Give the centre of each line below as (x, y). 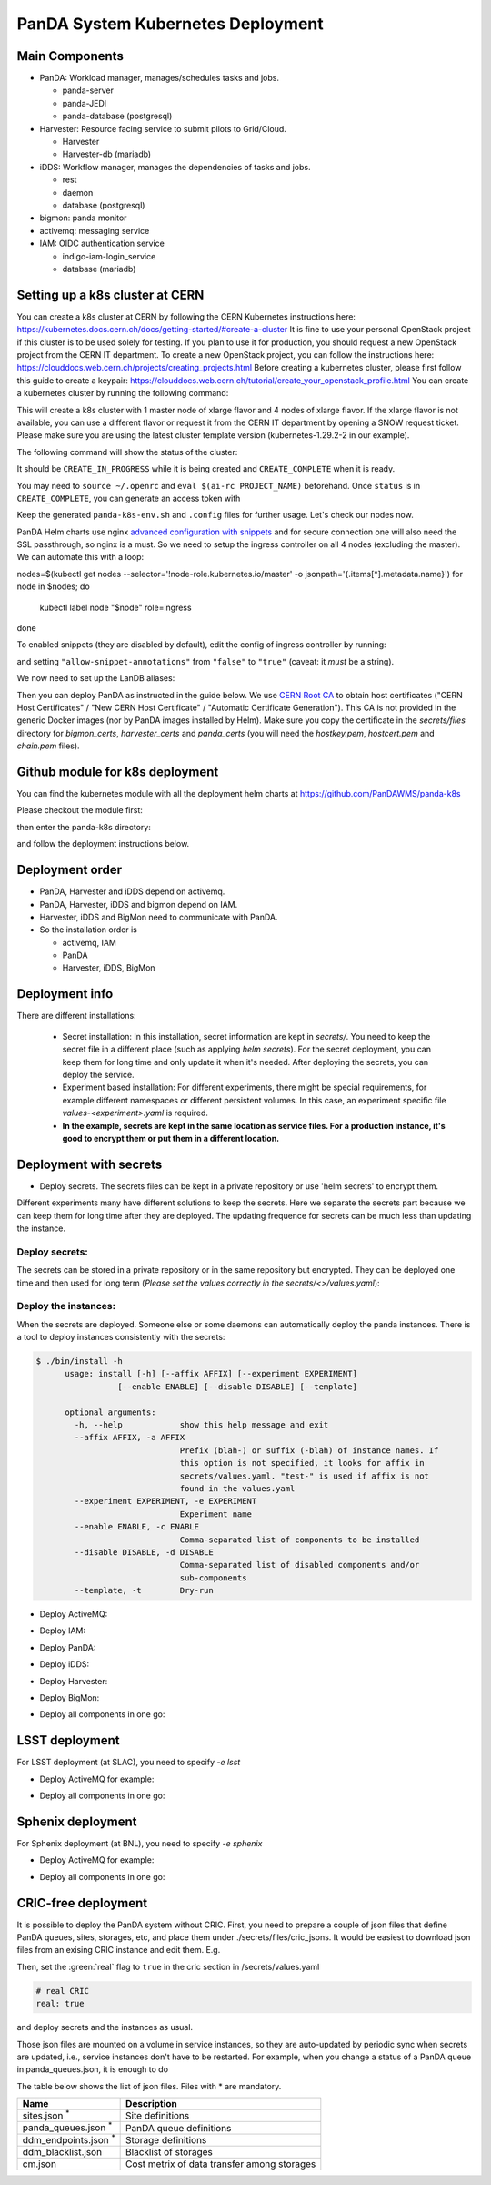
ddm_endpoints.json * (69, 2139)
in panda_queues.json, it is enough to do (92, 2069)
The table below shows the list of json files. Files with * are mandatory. (149, 2086)
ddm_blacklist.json (62, 2152)
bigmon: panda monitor (83, 218)
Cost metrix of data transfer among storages (221, 2164)
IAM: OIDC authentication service (102, 244)
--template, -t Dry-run (144, 1590)
